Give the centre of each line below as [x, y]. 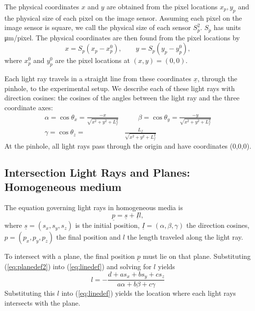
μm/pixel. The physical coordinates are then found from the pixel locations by [122, 37]
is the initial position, [107, 225]
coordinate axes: [29, 108]
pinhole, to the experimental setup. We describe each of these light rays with [120, 88]
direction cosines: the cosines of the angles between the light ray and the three [122, 98]
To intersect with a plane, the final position [70, 256]
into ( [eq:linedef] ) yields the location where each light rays [149, 293]
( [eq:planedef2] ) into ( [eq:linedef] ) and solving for [78, 266]
